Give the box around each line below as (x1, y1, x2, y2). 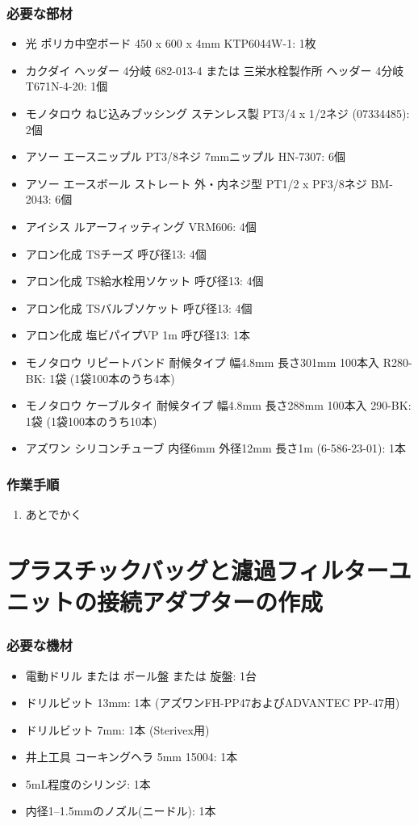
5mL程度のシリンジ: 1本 (25, 775, 151, 792)
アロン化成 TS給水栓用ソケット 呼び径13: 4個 (25, 272, 264, 289)
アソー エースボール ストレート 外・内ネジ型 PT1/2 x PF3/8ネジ (25, 175, 367, 192)
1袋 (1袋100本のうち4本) (49, 369, 175, 386)
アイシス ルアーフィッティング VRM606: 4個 (25, 217, 257, 234)
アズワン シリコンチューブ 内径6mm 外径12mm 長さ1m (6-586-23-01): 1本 (25, 440, 407, 457)
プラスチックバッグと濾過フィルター (6, 553, 389, 586)
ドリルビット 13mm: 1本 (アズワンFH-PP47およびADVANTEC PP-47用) (25, 694, 400, 711)
